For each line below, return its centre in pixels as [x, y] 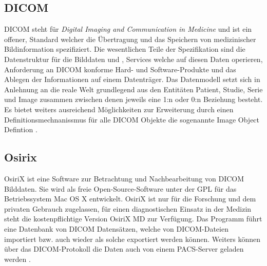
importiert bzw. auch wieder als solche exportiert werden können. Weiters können [132, 239]
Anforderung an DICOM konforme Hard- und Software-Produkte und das [120, 69]
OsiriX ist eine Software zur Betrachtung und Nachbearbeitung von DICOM [124, 178]
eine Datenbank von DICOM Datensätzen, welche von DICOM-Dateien [116, 228]
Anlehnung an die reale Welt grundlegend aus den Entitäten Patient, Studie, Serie [133, 89]
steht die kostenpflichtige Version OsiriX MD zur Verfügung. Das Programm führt [133, 219]
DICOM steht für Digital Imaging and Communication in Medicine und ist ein [128, 29]
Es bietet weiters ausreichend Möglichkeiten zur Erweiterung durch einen [119, 109]
